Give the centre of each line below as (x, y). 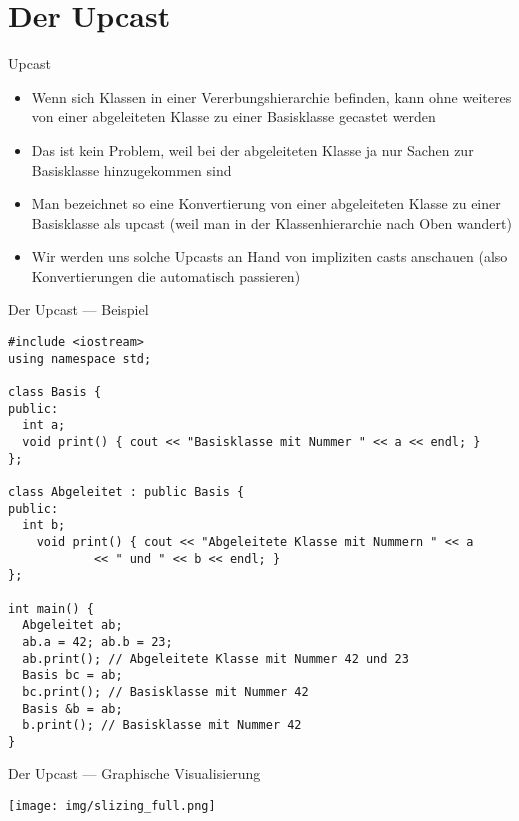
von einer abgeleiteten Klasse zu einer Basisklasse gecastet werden (233, 116)
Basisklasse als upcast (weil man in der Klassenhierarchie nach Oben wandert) (271, 222)
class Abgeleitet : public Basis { (126, 491)
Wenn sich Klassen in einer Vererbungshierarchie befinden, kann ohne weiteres (271, 96)
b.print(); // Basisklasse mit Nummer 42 (162, 725)
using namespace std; (80, 358)
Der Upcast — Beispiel (78, 309)
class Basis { (55, 392)
